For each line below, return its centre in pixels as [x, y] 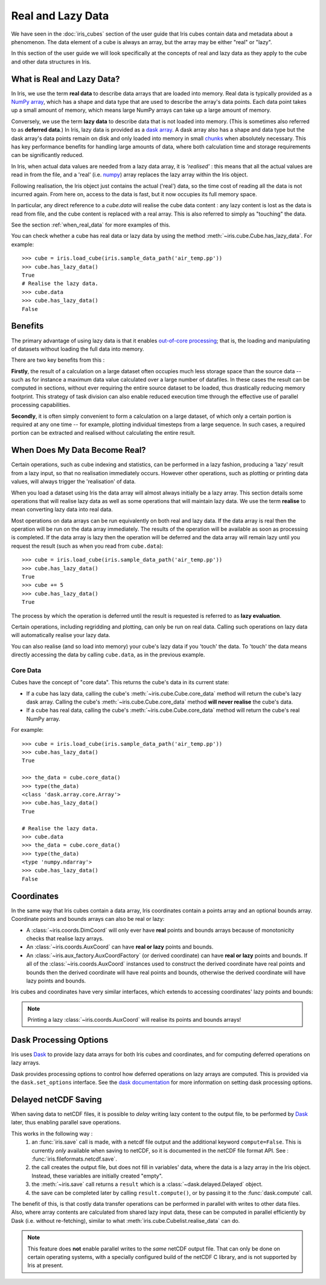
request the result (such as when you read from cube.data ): [87, 546]
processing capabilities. [41, 405]
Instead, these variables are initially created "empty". [97, 1176]
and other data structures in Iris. [51, 62]
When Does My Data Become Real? [78, 450]
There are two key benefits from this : [58, 360]
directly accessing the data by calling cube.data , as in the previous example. [108, 655]
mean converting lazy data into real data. [62, 510]
